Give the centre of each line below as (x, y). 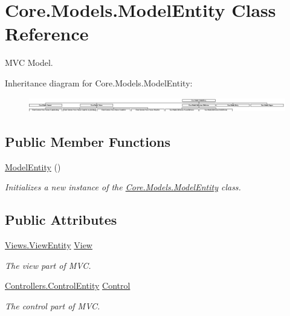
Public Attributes (61, 220)
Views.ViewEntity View (49, 245)
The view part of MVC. (48, 265)
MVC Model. (29, 63)
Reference (47, 34)
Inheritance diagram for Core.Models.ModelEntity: (99, 82)
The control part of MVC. (53, 305)
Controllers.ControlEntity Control (68, 285)
